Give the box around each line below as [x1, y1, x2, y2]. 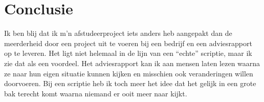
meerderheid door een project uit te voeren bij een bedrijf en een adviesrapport [4, 37, 252, 48]
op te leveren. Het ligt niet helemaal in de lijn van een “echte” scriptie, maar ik [4, 48, 252, 58]
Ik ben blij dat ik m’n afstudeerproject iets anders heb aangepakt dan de [4, 28, 232, 38]
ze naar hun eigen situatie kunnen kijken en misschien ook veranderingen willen [4, 68, 253, 78]
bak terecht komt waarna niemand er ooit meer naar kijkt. [4, 88, 187, 98]
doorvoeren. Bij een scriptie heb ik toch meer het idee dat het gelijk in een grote [4, 78, 256, 89]
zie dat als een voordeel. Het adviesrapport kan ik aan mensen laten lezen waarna [4, 57, 260, 68]
